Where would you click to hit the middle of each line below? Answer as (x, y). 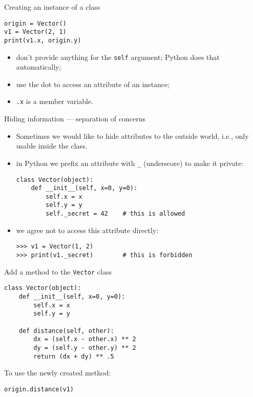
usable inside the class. (52, 146)
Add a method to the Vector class (58, 271)
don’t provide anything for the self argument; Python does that (118, 57)
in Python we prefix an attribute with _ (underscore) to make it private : (130, 163)
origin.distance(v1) (39, 389)
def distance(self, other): (66, 331)
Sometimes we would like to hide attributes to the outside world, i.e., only (132, 135)
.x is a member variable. (55, 101)
